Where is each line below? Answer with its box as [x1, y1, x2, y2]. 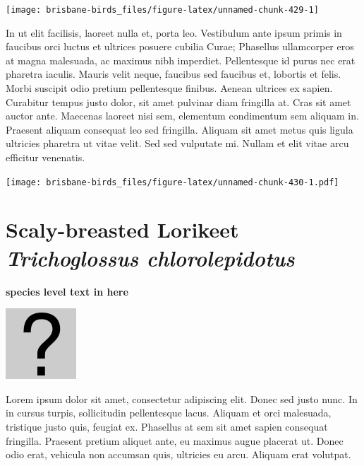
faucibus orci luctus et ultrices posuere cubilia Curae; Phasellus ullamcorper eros [6, 39, 354, 54]
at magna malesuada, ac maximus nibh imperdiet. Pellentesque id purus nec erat [6, 52, 356, 67]
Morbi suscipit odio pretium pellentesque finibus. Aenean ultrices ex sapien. [6, 81, 333, 95]
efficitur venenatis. [6, 150, 85, 164]
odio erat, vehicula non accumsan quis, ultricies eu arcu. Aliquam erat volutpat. [6, 447, 351, 462]
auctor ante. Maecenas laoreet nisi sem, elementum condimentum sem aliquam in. [6, 108, 359, 123]
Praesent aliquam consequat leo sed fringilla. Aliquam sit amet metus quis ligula [6, 122, 353, 136]
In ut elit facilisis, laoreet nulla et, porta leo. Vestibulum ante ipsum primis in [6, 25, 342, 40]
